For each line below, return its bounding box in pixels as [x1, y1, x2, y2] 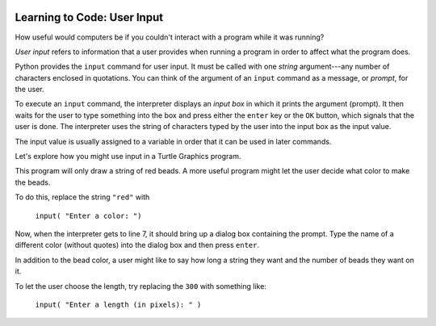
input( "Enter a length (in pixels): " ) [35, 299, 202, 309]
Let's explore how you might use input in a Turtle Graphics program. [15, 152, 241, 161]
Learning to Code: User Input [15, 10, 164, 24]
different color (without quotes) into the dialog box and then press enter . [15, 240, 260, 250]
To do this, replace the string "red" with [15, 192, 150, 202]
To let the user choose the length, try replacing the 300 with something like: [15, 281, 266, 290]
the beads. [15, 178, 51, 187]
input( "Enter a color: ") [35, 211, 142, 220]
